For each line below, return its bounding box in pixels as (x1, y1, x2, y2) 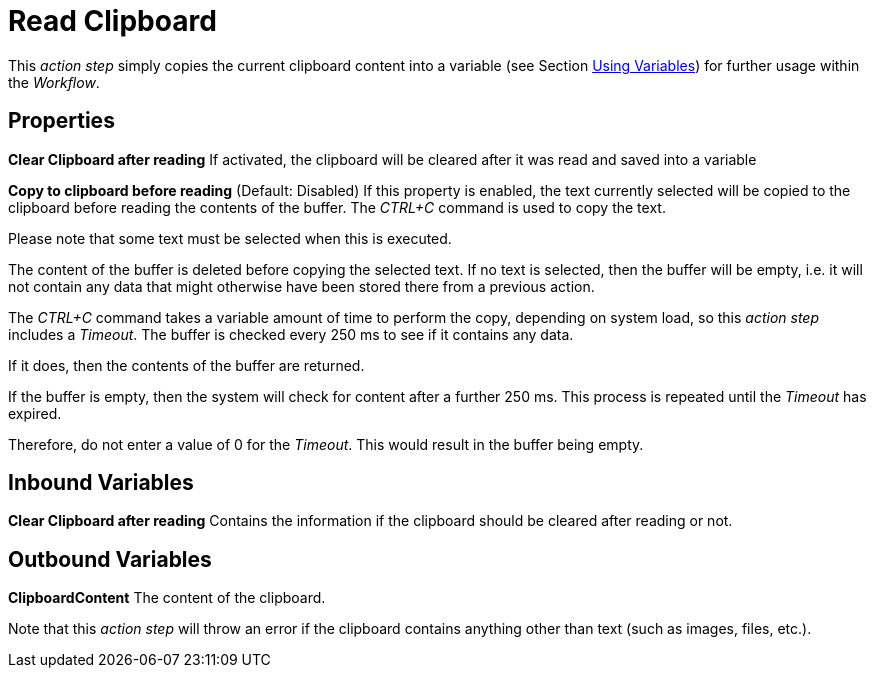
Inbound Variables (8, 470, 194, 496)
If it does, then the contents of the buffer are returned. (8, 356, 365, 374)
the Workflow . (8, 73, 100, 91)
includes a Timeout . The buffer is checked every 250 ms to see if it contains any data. (8, 325, 574, 343)
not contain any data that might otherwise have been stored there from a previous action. (8, 277, 595, 295)
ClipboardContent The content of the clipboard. (8, 589, 326, 607)
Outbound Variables (8, 546, 212, 572)
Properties (8, 108, 115, 134)
